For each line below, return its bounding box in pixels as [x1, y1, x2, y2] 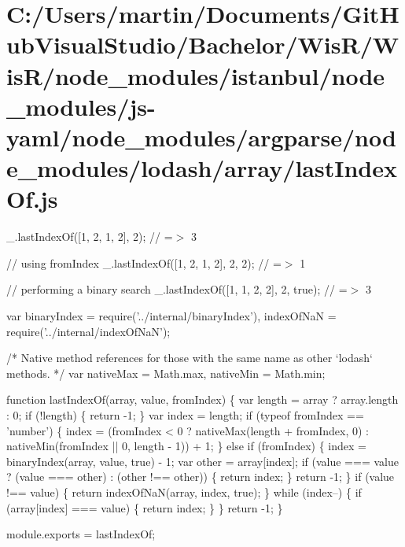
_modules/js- [6, 90, 156, 122]
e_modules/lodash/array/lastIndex [6, 152, 397, 184]
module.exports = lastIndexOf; [6, 526, 156, 542]
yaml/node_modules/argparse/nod [6, 120, 396, 153]
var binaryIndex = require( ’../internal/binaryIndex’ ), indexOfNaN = [6, 308, 337, 324]
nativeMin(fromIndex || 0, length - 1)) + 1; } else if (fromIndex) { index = [6, 438, 366, 454]
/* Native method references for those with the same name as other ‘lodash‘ [6, 349, 373, 366]
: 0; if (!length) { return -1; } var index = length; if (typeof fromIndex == [6, 407, 364, 423]
